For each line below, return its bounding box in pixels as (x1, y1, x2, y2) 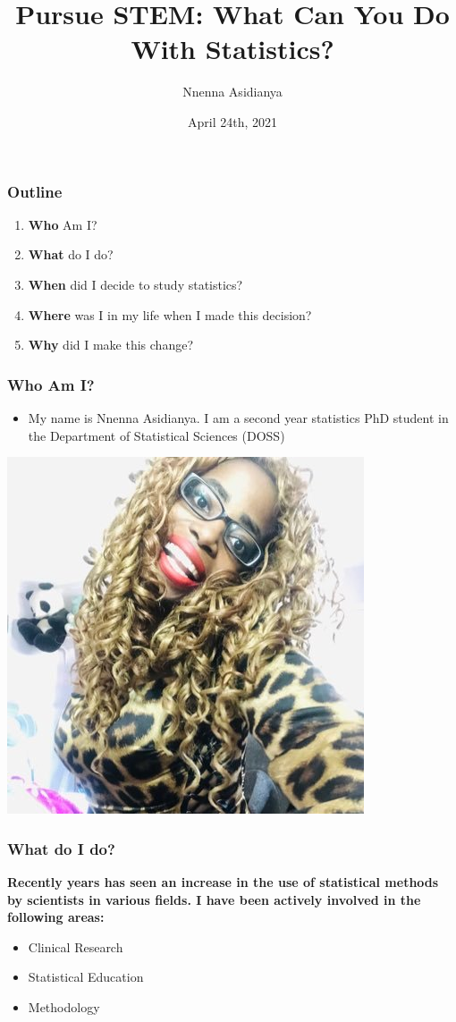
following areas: (7, 908, 105, 926)
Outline (7, 180, 63, 202)
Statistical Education (28, 967, 144, 986)
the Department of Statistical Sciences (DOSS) (28, 426, 285, 444)
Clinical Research (28, 937, 123, 956)
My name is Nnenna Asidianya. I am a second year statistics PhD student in (28, 408, 449, 427)
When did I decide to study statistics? (28, 275, 243, 293)
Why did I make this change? (28, 335, 194, 354)
